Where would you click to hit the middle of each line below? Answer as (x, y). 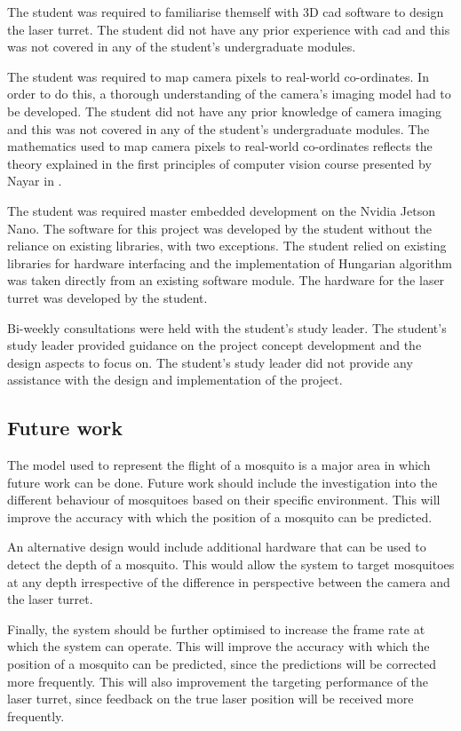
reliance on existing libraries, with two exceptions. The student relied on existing (227, 246)
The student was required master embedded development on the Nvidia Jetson (222, 210)
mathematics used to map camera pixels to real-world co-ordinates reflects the (220, 146)
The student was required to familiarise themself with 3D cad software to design (226, 12)
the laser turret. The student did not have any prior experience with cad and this (229, 29)
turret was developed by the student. (107, 297)
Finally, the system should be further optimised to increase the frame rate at (216, 628)
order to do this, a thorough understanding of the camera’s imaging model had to (229, 94)
